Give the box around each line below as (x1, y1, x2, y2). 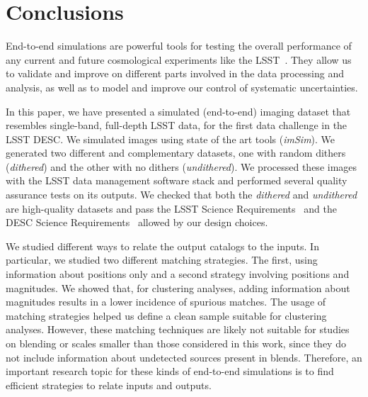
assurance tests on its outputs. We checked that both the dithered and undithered (6, 187, 357, 202)
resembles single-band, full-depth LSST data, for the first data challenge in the (6, 118, 347, 133)
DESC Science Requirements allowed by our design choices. (6, 215, 268, 230)
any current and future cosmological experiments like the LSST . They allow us (6, 52, 352, 67)
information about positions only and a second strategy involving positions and (6, 267, 350, 281)
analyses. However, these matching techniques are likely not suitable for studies (6, 322, 350, 337)
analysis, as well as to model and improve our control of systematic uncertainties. (6, 79, 358, 94)
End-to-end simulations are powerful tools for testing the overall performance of (6, 38, 352, 53)
